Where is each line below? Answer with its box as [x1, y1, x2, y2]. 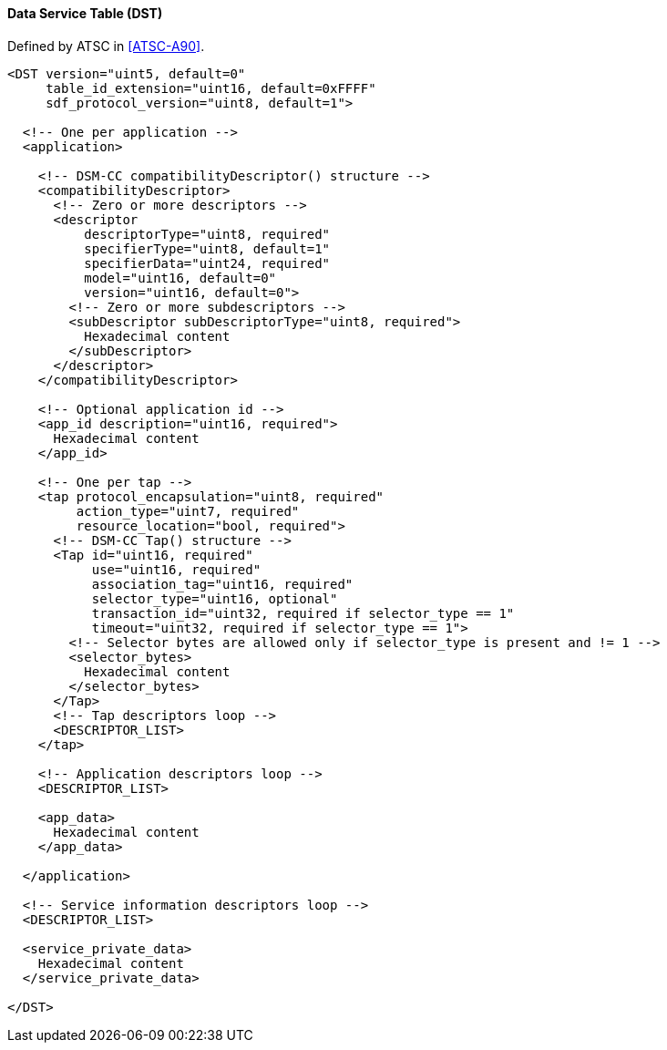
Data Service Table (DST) [7, 5, 163, 21]
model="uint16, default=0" [84, 270, 277, 285]
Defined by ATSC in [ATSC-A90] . [7, 37, 205, 54]
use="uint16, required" [91, 561, 262, 577]
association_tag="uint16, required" [91, 576, 354, 592]
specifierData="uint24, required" [84, 255, 331, 271]
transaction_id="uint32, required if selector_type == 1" [91, 605, 515, 621]
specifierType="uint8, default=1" [84, 241, 331, 256]
